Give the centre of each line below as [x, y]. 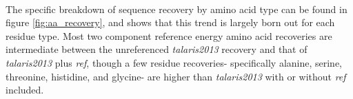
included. [25, 90]
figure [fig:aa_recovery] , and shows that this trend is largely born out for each [170, 22]
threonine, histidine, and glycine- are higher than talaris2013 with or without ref [176, 76]
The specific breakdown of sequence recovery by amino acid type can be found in [176, 9]
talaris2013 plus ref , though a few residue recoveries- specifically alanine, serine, [174, 62]
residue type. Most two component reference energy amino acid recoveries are [169, 35]
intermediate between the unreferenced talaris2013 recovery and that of [157, 49]
